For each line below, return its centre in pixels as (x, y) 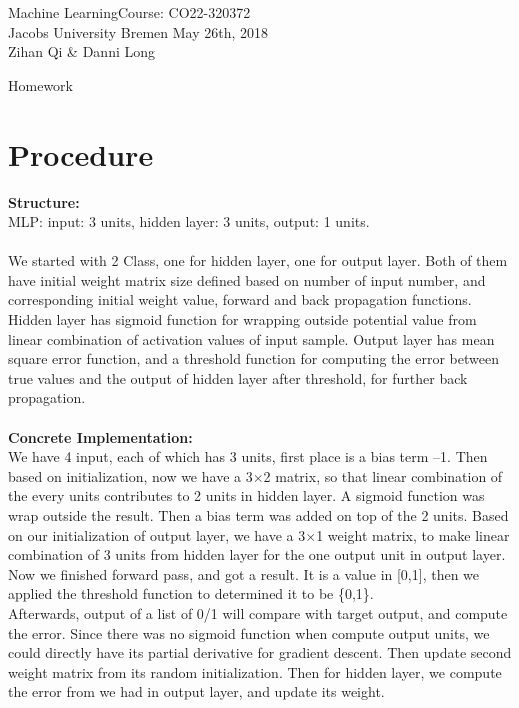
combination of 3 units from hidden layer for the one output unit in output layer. (257, 554)
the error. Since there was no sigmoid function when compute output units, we (249, 632)
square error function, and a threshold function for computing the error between (253, 358)
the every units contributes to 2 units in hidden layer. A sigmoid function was (246, 495)
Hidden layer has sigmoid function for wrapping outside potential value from (242, 319)
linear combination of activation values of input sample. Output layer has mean (251, 338)
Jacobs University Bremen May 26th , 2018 (138, 31)
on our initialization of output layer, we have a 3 (157, 534)
